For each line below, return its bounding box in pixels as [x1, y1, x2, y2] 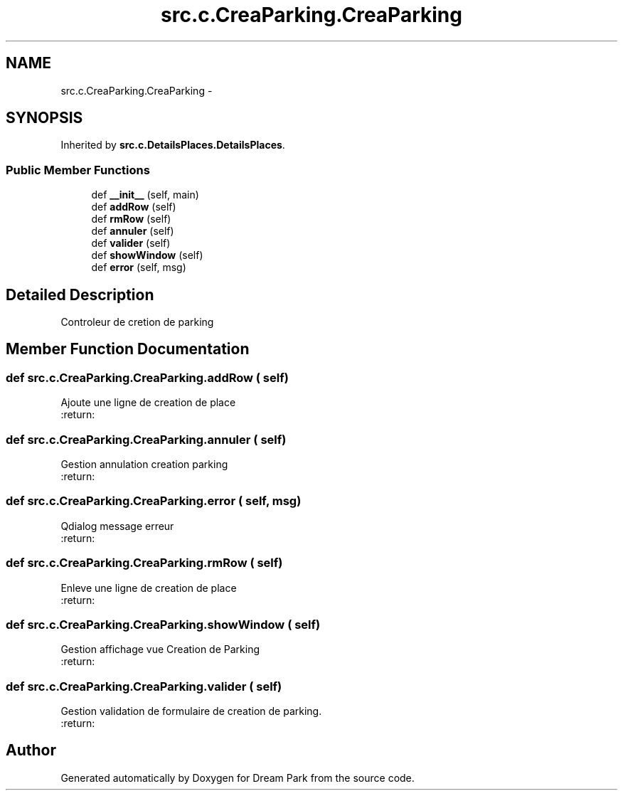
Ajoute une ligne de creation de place [60, 396, 236, 409]
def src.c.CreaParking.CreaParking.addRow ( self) [6, 370, 289, 385]
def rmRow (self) [91, 213, 171, 225]
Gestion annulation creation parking [60, 458, 228, 470]
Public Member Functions [6, 162, 150, 177]
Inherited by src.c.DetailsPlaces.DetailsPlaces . [60, 139, 285, 152]
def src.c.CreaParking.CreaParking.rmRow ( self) [6, 556, 283, 571]
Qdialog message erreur [60, 519, 174, 532]
